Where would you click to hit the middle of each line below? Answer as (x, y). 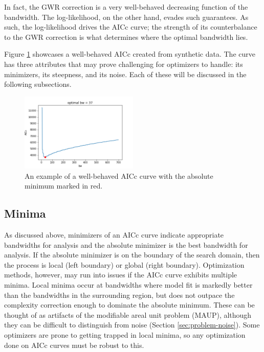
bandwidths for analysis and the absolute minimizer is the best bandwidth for (126, 244)
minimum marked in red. (64, 186)
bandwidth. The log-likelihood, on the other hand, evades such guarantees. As (126, 17)
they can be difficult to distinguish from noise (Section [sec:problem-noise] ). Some (132, 325)
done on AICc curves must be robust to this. (74, 345)
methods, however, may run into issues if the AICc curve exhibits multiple (121, 275)
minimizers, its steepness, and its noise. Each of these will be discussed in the (125, 74)
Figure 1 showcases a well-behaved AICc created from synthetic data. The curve (130, 54)
